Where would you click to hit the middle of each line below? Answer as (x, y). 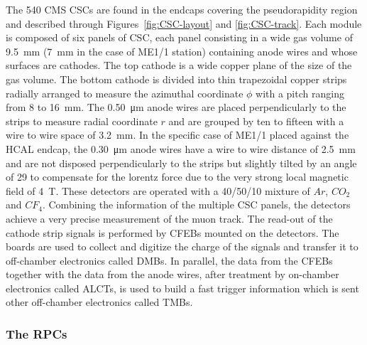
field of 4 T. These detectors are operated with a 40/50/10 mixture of (158, 190)
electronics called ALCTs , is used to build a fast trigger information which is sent (182, 288)
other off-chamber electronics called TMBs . (99, 302)
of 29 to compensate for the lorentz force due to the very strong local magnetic (177, 177)
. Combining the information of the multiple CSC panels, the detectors (196, 205)
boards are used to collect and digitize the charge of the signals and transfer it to (182, 246)
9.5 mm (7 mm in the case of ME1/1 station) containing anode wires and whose (182, 51)
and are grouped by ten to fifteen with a (256, 121)
